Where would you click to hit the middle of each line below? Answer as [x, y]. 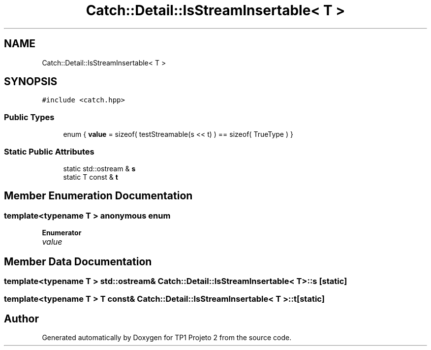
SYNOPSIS [31, 82]
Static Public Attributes [49, 151]
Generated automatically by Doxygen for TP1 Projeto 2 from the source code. [167, 338]
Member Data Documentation [78, 261]
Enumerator [62, 233]
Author [21, 318]
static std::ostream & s [99, 168]
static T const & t [91, 177]
